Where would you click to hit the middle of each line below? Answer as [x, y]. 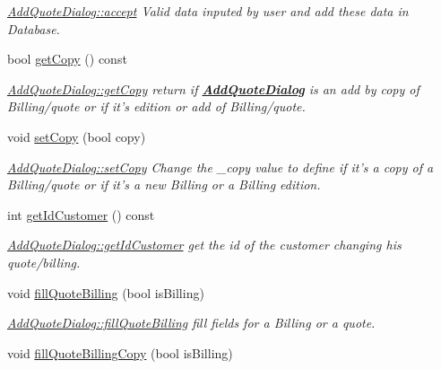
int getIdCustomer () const [81, 214]
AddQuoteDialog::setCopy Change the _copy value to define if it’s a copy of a [220, 167]
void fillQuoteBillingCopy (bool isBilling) [120, 352]
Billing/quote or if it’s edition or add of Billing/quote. [156, 106]
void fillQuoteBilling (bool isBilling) [106, 292]
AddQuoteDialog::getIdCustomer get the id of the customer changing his [204, 245]
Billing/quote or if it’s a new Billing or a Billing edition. [164, 184]
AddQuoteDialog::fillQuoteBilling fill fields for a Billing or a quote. [191, 323]
